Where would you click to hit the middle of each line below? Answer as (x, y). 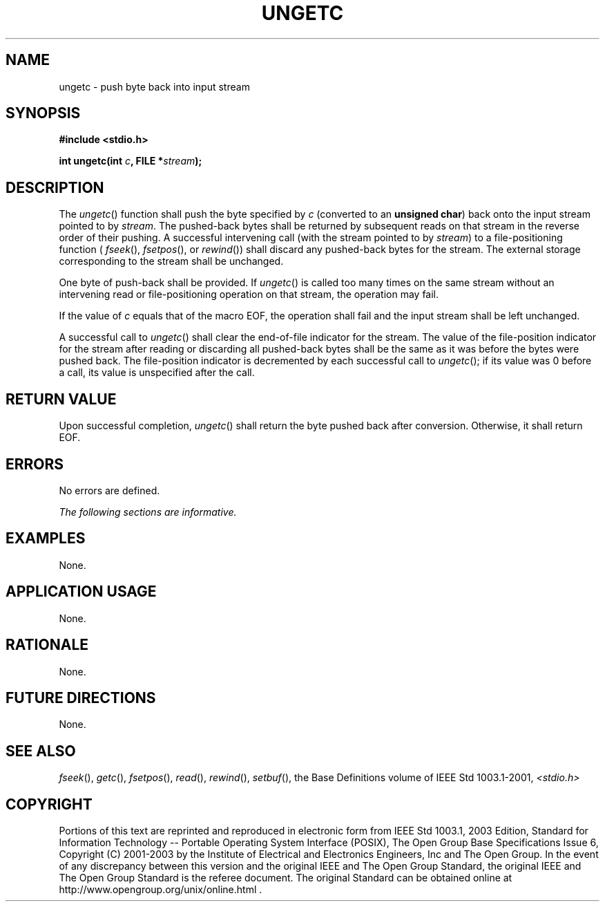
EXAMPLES (46, 539)
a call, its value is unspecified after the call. (157, 373)
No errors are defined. (109, 490)
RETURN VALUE (61, 399)
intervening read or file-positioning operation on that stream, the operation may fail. (249, 294)
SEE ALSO (41, 751)
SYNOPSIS (43, 113)
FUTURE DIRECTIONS (81, 698)
